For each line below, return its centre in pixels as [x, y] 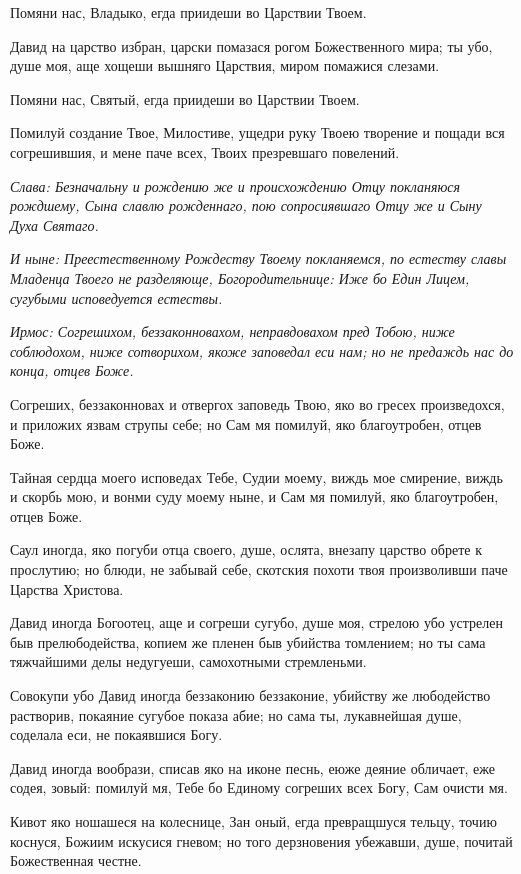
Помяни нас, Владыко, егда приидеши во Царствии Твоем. [188, 12]
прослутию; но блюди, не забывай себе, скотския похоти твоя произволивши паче [259, 569]
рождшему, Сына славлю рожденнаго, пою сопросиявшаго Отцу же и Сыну [246, 205]
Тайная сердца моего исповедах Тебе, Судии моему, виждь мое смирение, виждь [256, 476]
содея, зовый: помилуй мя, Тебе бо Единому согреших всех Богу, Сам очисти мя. [259, 787]
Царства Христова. [67, 588]
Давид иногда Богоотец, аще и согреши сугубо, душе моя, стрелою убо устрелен [256, 622]
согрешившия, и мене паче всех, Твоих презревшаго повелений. [205, 151]
